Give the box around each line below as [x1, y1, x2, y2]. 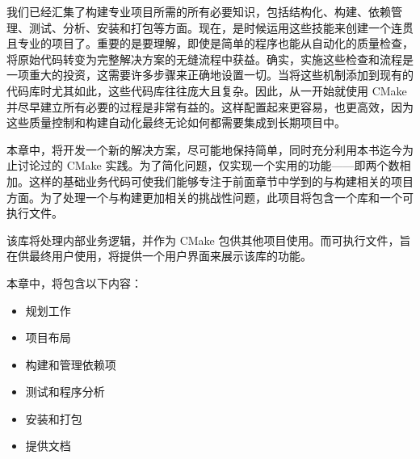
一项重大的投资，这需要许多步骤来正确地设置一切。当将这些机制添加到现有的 [6, 66, 414, 83]
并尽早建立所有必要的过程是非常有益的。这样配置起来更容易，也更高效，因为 [6, 98, 414, 115]
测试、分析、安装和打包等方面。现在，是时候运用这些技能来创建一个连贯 [28, 19, 414, 36]
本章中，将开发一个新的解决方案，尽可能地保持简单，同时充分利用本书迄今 [6, 141, 402, 158]
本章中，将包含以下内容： [6, 274, 142, 291]
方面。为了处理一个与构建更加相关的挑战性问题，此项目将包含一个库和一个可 [6, 188, 414, 205]
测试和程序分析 [25, 383, 105, 400]
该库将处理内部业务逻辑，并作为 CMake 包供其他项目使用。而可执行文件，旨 [6, 231, 411, 248]
